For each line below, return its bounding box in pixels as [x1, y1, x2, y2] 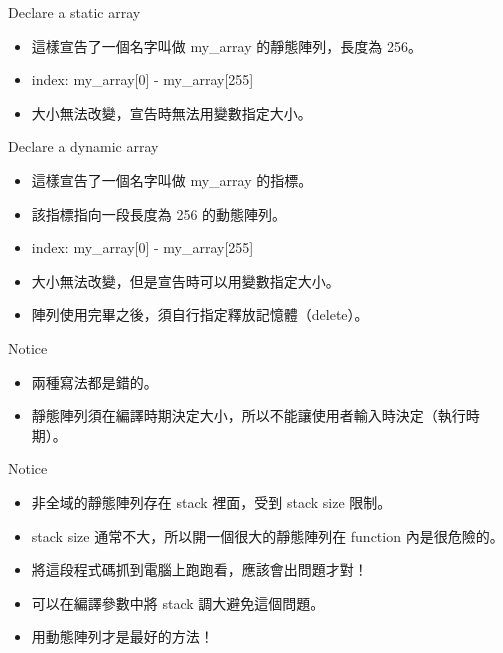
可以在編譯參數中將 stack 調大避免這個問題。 [31, 592, 325, 613]
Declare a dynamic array [8, 136, 159, 157]
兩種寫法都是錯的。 [31, 371, 158, 392]
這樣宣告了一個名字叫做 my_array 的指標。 [31, 169, 313, 190]
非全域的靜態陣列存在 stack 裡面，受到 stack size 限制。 [31, 491, 392, 512]
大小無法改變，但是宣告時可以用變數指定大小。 [31, 270, 340, 291]
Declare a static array [8, 2, 141, 22]
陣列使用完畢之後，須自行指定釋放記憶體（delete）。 [31, 304, 369, 325]
